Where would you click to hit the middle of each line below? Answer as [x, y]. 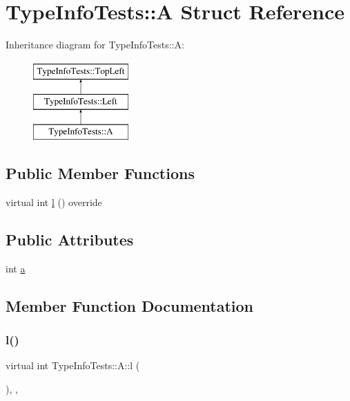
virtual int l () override [54, 202]
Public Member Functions [100, 173]
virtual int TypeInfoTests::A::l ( [73, 365]
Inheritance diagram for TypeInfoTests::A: [95, 45]
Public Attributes [70, 239]
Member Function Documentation [130, 305]
